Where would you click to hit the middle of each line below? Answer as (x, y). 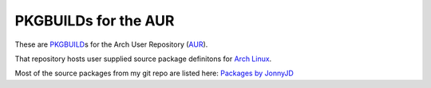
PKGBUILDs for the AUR (95, 21)
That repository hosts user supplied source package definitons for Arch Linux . (143, 59)
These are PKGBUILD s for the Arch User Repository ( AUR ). (111, 44)
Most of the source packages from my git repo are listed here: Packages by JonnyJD (154, 73)
